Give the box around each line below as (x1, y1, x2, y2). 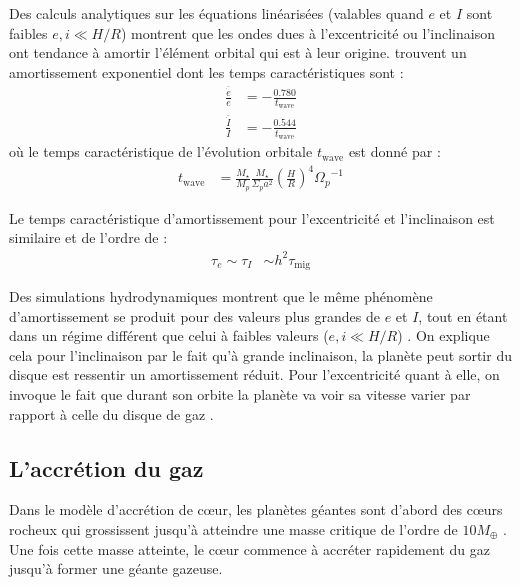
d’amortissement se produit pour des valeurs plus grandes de (9, 305, 380, 326)
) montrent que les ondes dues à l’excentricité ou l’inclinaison (120, 22, 495, 43)
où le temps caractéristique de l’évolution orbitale (9, 141, 313, 162)
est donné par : (348, 141, 441, 162)
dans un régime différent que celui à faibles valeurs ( (9, 325, 329, 346)
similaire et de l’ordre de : (9, 227, 168, 248)
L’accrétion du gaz (9, 452, 204, 483)
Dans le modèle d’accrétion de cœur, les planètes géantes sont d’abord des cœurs (9, 499, 503, 520)
